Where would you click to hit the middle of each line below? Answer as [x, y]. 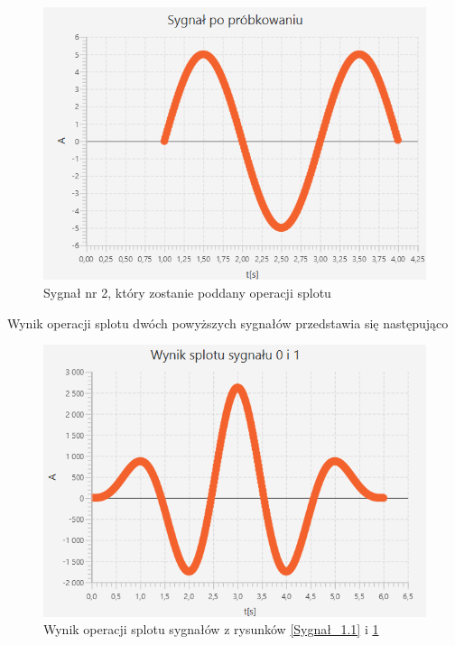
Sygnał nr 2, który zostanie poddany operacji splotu [187, 293]
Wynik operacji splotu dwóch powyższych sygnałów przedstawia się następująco [228, 322]
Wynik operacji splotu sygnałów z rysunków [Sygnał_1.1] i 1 [211, 629]
